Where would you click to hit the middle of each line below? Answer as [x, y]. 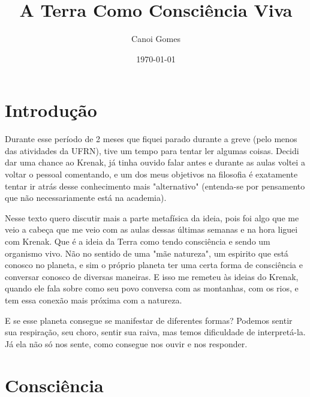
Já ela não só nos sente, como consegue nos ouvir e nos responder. [126, 343]
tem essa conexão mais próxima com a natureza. [94, 300]
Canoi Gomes [156, 39]
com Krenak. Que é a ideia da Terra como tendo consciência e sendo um [138, 241]
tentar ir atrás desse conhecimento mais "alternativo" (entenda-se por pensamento [155, 186]
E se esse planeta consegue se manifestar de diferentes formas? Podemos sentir [149, 320]
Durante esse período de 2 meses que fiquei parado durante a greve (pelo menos [151, 139]
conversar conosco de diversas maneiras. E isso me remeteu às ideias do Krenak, [152, 276]
